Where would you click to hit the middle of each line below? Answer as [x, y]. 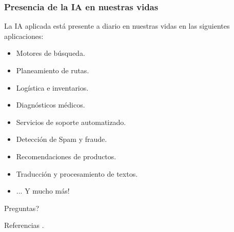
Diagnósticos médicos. [51, 105]
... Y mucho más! [43, 191]
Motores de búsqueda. [51, 53]
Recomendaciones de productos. [66, 156]
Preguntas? [22, 208]
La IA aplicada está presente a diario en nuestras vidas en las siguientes [117, 26]
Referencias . [24, 225]
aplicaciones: [24, 36]
